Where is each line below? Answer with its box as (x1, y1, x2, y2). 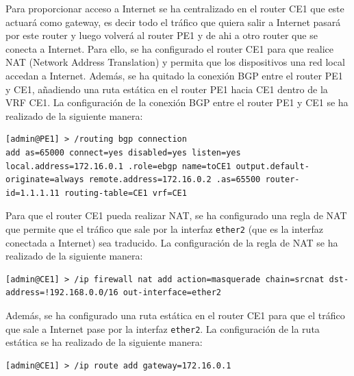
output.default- (236, 161, 309, 171)
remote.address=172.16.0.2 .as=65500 (88, 175, 261, 185)
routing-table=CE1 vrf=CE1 (64, 188, 187, 198)
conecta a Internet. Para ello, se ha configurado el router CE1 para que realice (5, 41, 334, 55)
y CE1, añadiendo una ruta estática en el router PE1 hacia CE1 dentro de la (5, 82, 328, 96)
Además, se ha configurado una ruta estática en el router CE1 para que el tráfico (5, 308, 345, 322)
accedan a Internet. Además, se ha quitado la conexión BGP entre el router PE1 (5, 68, 343, 82)
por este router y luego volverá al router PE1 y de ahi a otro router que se (5, 28, 318, 42)
